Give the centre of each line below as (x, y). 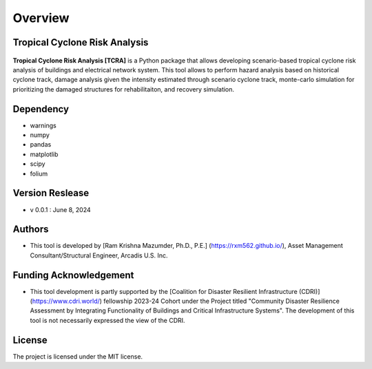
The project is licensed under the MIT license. (78, 356)
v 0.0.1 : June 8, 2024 (60, 209)
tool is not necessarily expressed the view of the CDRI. (107, 320)
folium (39, 173)
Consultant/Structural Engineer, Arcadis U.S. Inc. (99, 255)
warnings (43, 125)
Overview (41, 18)
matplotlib (44, 154)
